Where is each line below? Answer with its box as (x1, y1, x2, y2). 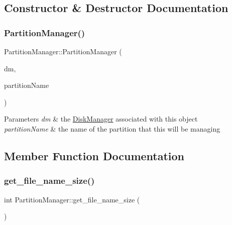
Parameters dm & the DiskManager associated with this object (4, 114, 198, 124)
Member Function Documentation (4, 148, 185, 163)
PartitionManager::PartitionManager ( (4, 46, 122, 56)
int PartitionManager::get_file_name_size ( (4, 194, 140, 204)
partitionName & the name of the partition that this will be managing (4, 123, 220, 134)
